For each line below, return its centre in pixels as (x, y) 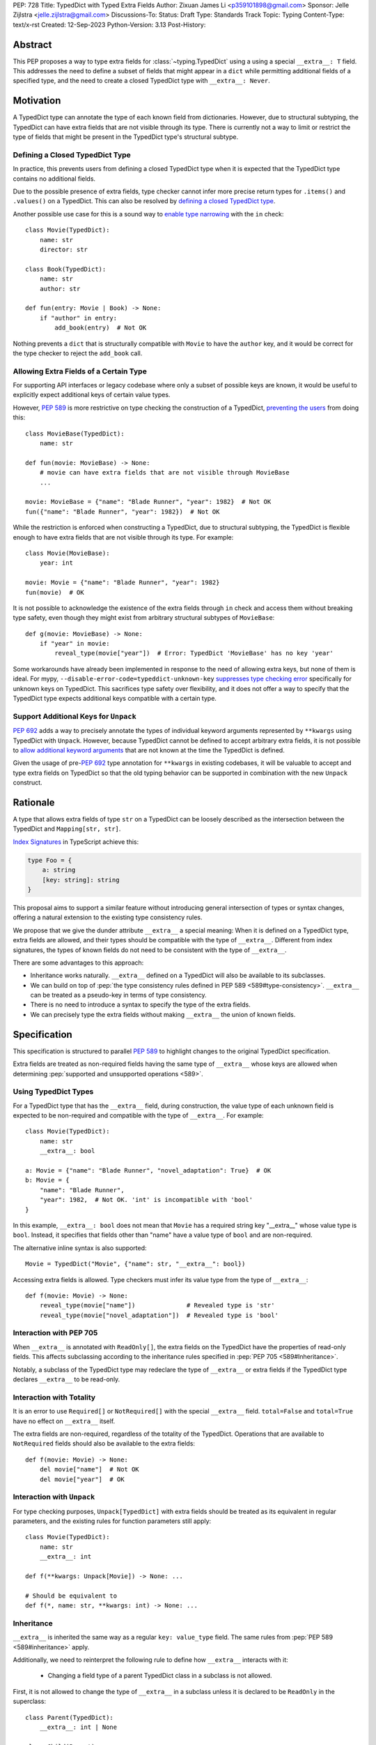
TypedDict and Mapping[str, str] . (67, 829)
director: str (64, 250)
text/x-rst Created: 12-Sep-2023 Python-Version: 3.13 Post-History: (109, 24)
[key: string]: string (81, 880)
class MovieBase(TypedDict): (75, 433)
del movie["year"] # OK (82, 1479)
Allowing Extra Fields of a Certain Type (80, 371)
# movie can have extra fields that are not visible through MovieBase (164, 473)
